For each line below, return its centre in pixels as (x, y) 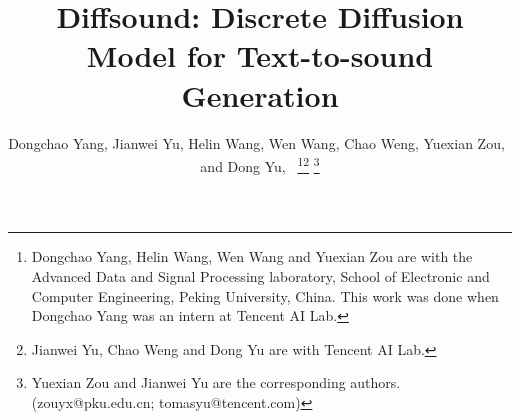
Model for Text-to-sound (260, 55)
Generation (260, 94)
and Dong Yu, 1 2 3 (260, 164)
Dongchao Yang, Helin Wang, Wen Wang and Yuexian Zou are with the (252, 256)
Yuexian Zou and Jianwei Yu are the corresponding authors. (216, 382)
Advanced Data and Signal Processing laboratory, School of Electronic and (260, 275)
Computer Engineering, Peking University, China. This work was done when (265, 295)
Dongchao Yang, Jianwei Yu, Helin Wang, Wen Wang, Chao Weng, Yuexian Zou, (256, 142)
